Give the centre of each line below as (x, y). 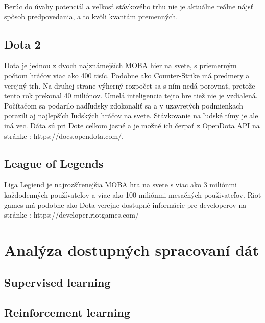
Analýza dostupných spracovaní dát (132, 250)
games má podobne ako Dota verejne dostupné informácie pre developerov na (125, 204)
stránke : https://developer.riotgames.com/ (72, 215)
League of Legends (54, 163)
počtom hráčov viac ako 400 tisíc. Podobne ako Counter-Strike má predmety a (127, 75)
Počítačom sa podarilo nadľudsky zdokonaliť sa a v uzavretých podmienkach (124, 105)
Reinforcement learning (67, 313)
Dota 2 (22, 44)
